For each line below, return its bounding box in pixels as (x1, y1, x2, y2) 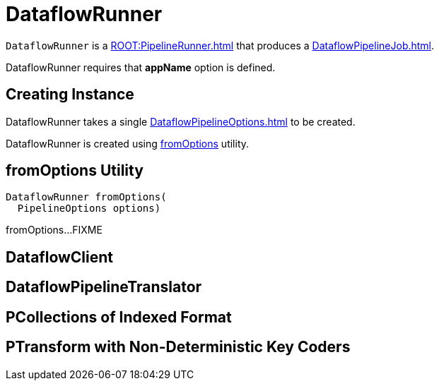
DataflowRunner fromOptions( (6, 191, 167, 203)
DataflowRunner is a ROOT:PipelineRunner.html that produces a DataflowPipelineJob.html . (6, 39, 435, 52)
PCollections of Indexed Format (6, 308, 232, 326)
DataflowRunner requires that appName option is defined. (6, 61, 276, 73)
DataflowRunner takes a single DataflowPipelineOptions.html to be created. (6, 115, 356, 128)
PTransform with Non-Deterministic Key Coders (6, 338, 351, 356)
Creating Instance (6, 85, 134, 104)
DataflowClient (6, 248, 114, 266)
